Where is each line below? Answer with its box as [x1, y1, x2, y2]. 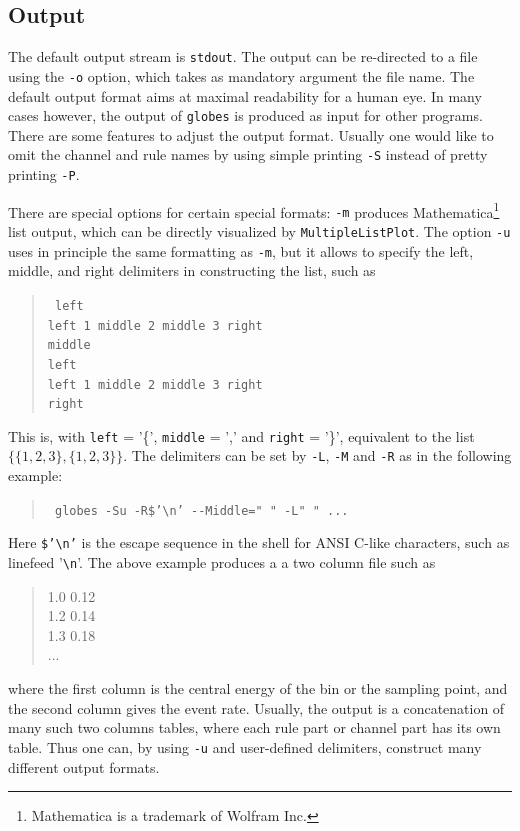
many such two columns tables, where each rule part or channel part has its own [8, 717, 501, 738]
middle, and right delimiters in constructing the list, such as [8, 260, 376, 281]
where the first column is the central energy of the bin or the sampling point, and [8, 678, 508, 699]
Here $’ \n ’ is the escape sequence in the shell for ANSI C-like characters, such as [8, 532, 510, 553]
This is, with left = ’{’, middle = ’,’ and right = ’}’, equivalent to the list [8, 425, 475, 446]
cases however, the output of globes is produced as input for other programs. [8, 105, 483, 126]
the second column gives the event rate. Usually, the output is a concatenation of [8, 697, 505, 718]
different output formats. [8, 756, 160, 777]
